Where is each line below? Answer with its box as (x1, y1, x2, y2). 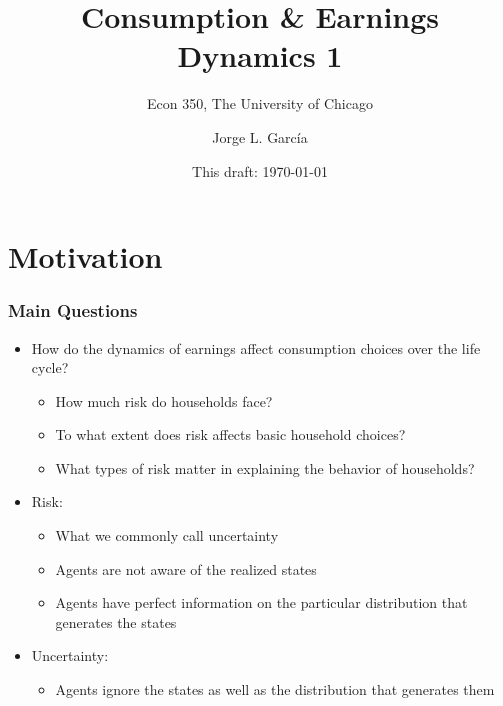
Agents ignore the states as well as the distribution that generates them (55, 679, 495, 700)
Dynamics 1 (177, 35, 343, 76)
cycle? (31, 357, 69, 378)
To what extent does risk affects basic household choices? (55, 424, 406, 445)
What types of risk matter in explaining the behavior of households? (55, 457, 475, 478)
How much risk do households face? (55, 390, 273, 411)
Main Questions (8, 298, 138, 323)
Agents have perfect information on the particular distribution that (55, 592, 468, 613)
